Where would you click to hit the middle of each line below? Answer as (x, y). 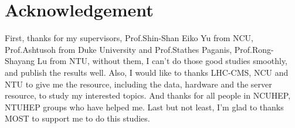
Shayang (20, 61)
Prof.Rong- (254, 49)
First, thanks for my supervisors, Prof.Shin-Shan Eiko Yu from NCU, (129, 38)
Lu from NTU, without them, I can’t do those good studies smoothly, (162, 61)
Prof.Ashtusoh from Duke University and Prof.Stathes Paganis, (118, 49)
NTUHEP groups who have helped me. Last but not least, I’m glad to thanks (144, 107)
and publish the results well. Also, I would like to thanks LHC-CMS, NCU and (147, 72)
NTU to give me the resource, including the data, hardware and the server (138, 84)
